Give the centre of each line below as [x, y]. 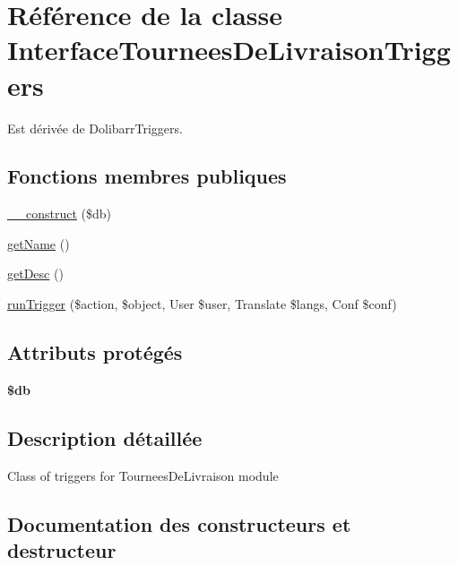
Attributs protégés [95, 352]
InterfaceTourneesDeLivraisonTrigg [229, 50]
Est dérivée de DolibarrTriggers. [95, 128]
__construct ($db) [60, 214]
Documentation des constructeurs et [179, 523]
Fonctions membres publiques [147, 176]
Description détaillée [105, 437]
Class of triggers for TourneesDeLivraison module [143, 475]
